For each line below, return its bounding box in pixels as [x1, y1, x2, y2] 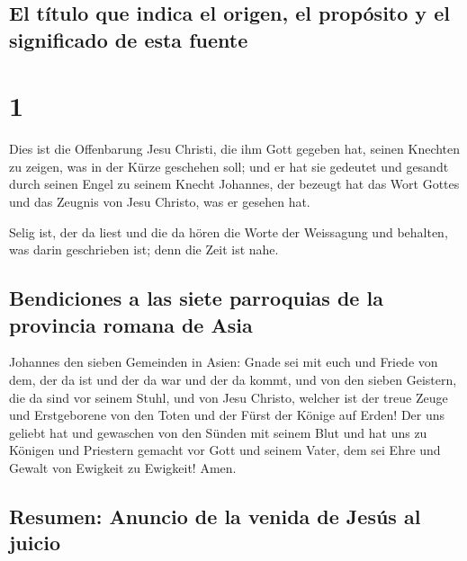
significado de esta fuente [9, 25, 248, 53]
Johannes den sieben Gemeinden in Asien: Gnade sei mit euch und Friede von [9, 352, 438, 371]
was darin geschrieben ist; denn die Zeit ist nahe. [9, 240, 279, 259]
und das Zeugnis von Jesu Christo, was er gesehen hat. [9, 192, 310, 211]
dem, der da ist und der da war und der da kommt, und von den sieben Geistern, [9, 370, 457, 389]
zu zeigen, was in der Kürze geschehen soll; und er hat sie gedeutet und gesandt [9, 156, 449, 175]
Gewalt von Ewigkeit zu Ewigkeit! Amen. [9, 459, 237, 477]
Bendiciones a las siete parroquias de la [9, 284, 383, 312]
